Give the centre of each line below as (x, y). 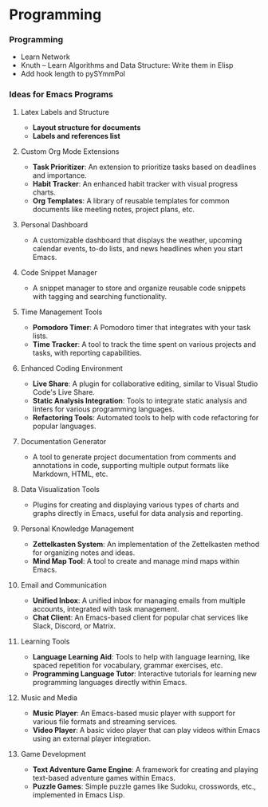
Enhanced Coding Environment (71, 368)
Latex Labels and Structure (65, 112)
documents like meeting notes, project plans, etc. (113, 209)
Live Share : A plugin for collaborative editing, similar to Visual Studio (145, 384)
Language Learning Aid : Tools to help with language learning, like (141, 656)
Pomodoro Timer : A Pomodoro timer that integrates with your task (142, 327)
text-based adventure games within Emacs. (104, 777)
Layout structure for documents (87, 127)
